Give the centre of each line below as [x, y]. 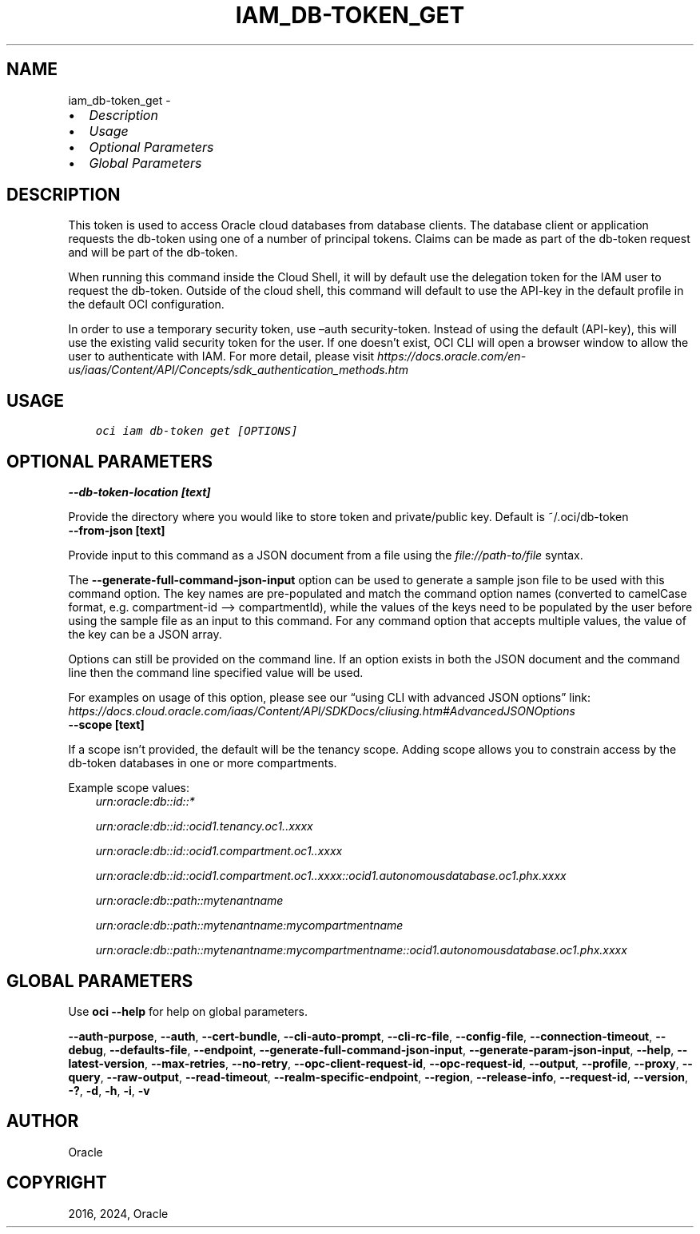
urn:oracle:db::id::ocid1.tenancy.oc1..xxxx [204, 826]
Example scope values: [129, 788]
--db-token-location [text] [139, 492]
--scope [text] [106, 725]
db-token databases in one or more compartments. [203, 763]
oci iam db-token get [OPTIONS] [197, 431]
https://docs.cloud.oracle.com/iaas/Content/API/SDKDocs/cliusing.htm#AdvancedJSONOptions [322, 711]
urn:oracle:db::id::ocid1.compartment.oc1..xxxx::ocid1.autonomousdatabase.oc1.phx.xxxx [331, 876]
